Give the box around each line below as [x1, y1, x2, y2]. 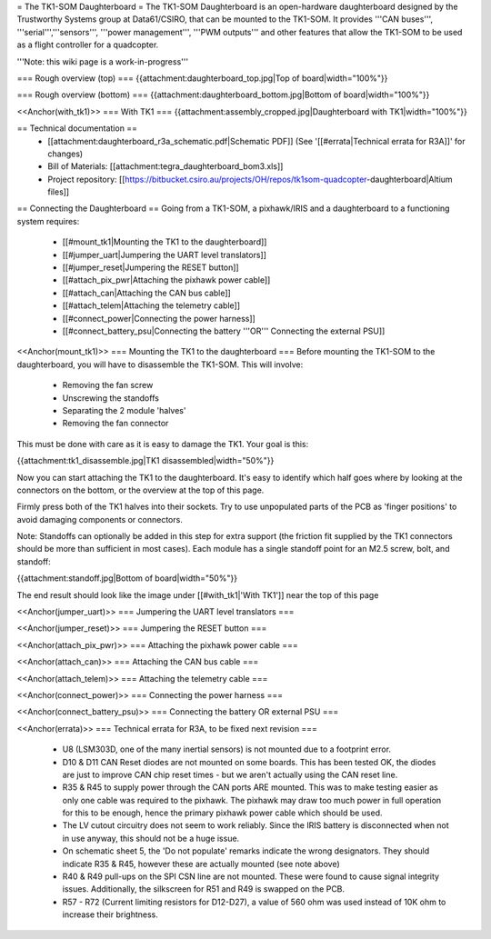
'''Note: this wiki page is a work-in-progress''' [16, 55, 189, 67]
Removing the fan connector [62, 418, 169, 429]
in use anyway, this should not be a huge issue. [62, 833, 240, 844]
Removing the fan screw [62, 380, 154, 391]
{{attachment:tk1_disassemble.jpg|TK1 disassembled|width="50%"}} [16, 455, 275, 466]
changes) [47, 148, 84, 159]
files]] [47, 186, 70, 197]
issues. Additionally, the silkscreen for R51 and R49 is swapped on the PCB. [62, 884, 346, 894]
